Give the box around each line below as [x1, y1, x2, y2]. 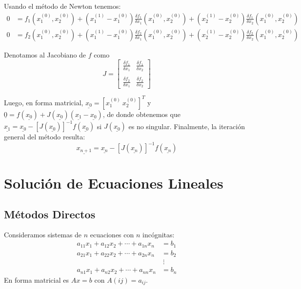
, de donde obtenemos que [102, 109, 181, 119]
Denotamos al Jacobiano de [4, 49, 86, 59]
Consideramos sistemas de [4, 229, 82, 239]
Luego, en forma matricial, [4, 97, 83, 107]
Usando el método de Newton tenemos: [4, 1, 121, 11]
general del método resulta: [4, 132, 85, 142]
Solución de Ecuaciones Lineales [4, 173, 223, 193]
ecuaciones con [90, 229, 134, 239]
